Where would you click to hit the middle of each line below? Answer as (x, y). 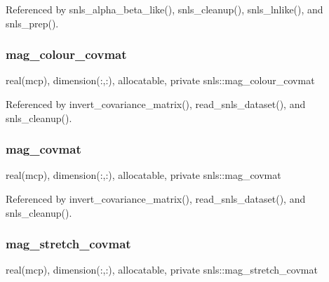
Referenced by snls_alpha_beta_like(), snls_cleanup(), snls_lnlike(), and (164, 9)
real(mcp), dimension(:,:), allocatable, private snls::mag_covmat (143, 175)
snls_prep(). (32, 23)
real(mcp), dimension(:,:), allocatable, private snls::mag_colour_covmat (160, 80)
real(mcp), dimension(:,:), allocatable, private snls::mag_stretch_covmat (162, 270)
